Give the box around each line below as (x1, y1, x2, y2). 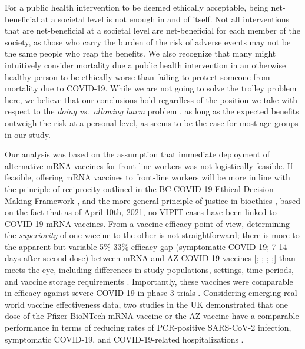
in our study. (5, 128, 51, 140)
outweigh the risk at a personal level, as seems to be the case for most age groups (5, 116, 299, 129)
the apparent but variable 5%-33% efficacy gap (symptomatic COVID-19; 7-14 (5, 240, 287, 252)
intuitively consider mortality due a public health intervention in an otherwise (5, 58, 286, 71)
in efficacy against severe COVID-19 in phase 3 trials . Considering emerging (5, 287, 281, 299)
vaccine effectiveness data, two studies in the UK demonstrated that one (27, 298, 289, 310)
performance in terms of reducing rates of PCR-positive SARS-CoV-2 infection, (5, 321, 291, 334)
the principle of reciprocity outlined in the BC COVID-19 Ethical (5, 182, 241, 195)
